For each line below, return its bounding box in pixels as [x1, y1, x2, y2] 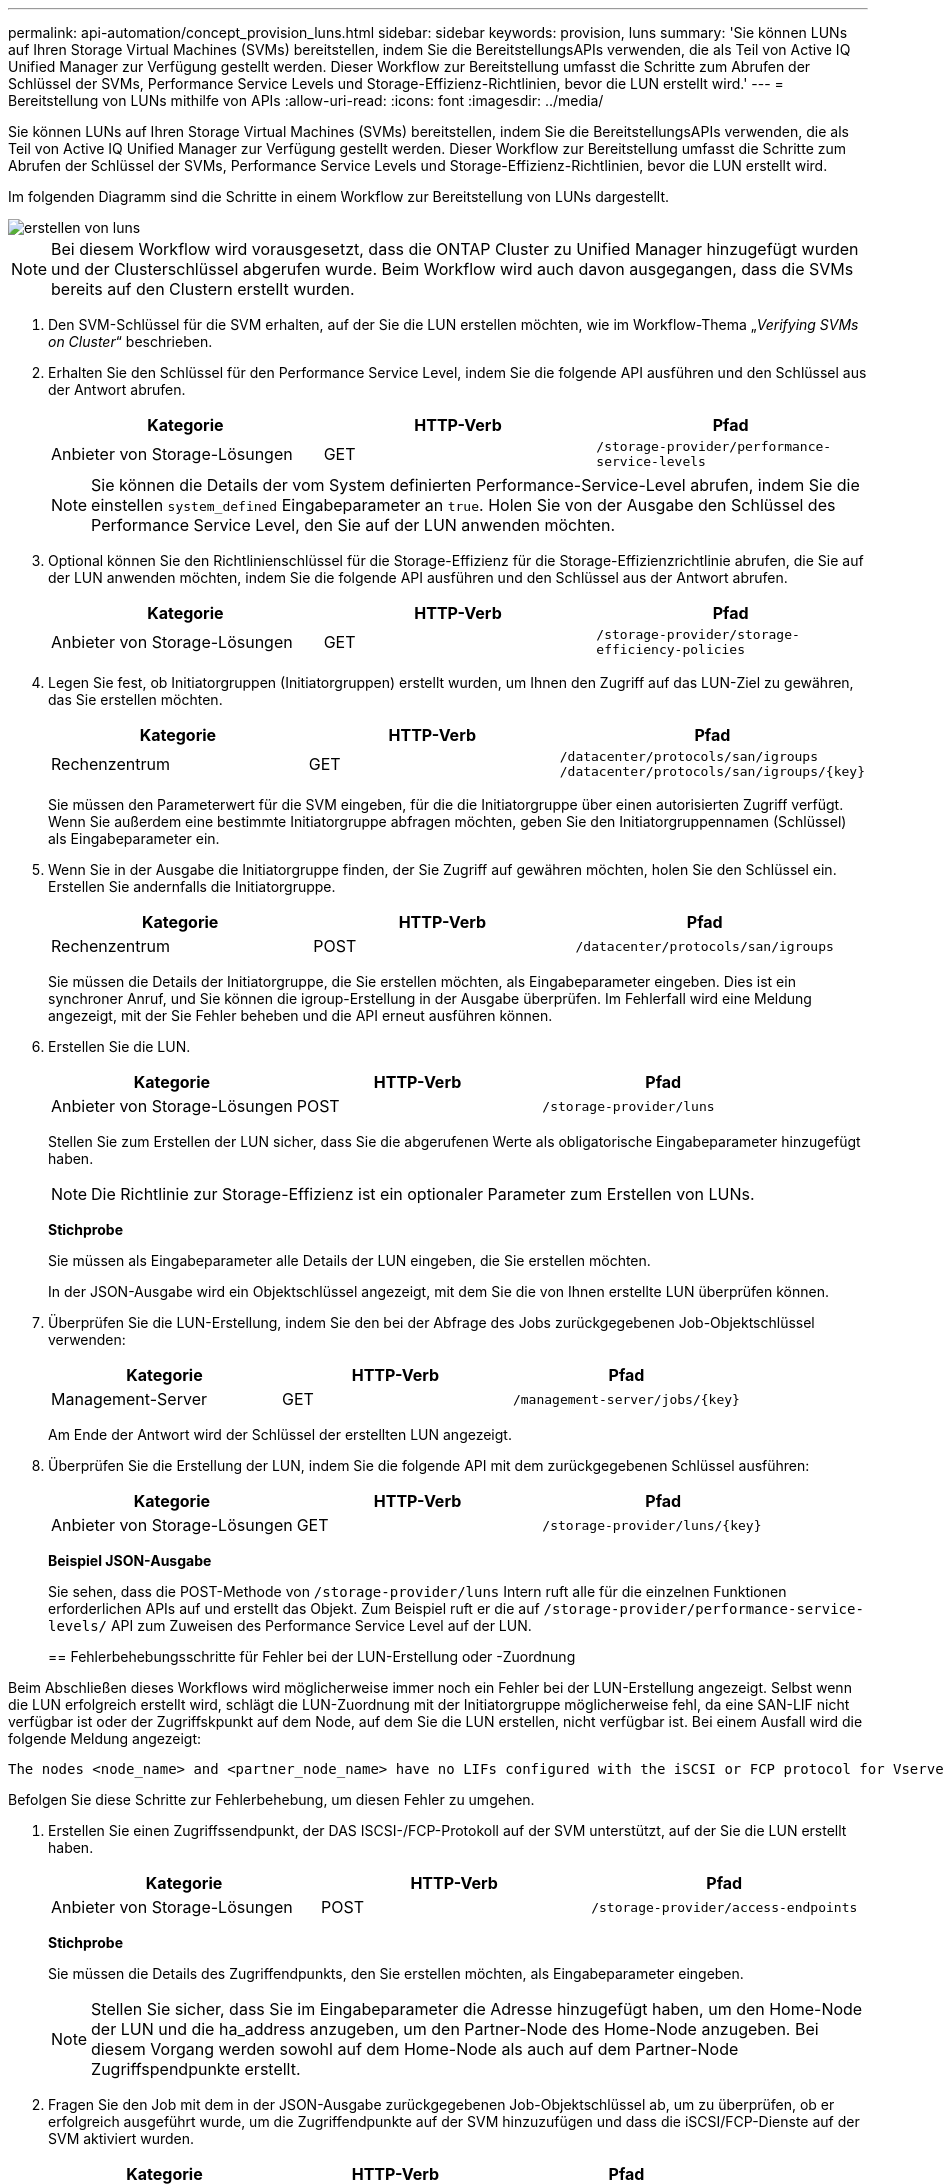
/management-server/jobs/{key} [512, 1391, 740, 1407]
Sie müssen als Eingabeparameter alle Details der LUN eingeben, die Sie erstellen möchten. [48, 1252, 651, 1269]
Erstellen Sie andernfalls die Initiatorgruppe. [48, 878, 336, 895]
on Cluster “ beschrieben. [48, 333, 213, 350]
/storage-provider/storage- [596, 627, 800, 642]
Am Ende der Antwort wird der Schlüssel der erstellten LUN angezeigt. [48, 1426, 512, 1443]
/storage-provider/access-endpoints [591, 1899, 858, 1915]
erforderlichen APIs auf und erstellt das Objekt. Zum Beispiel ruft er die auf [48, 1600, 540, 1617]
